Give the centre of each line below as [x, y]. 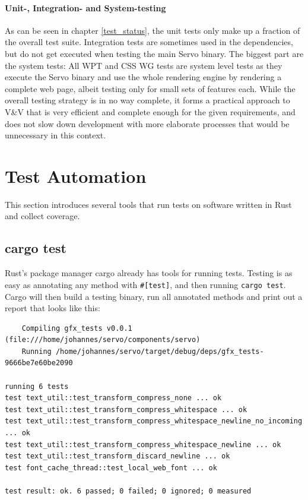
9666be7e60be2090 [39, 363]
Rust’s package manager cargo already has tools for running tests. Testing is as [149, 273]
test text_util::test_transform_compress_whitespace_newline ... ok [143, 444]
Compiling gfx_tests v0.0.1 [77, 328]
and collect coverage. [42, 216]
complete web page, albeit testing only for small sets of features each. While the [150, 88]
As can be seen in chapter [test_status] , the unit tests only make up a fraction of [153, 30]
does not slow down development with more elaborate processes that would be [147, 123]
